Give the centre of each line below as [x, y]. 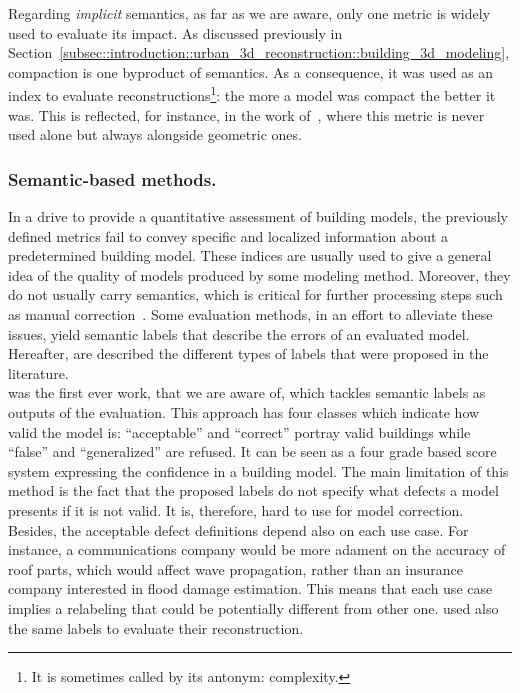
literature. [38, 372]
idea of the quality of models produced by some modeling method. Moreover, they [259, 274]
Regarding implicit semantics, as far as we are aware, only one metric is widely [249, 13]
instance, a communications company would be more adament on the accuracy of [257, 549]
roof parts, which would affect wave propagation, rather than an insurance [236, 568]
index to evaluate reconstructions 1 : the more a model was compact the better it [252, 94]
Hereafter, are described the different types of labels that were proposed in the [248, 353]
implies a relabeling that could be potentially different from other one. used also [253, 607]
